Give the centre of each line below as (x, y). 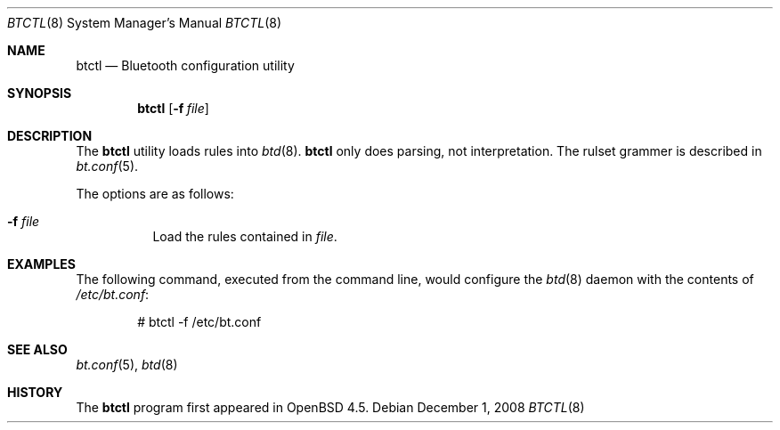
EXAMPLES (41, 264)
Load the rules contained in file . (245, 236)
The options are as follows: (155, 194)
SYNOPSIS (40, 93)
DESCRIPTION (50, 136)
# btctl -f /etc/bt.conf (199, 322)
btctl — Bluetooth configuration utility (185, 65)
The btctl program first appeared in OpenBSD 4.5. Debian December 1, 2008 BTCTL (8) (330, 407)
